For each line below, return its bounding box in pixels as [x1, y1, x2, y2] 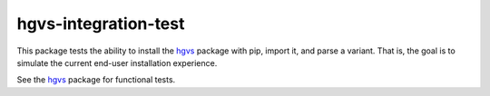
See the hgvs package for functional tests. [16, 74, 176, 85]
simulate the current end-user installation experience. [16, 57, 218, 68]
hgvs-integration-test [16, 14, 185, 34]
